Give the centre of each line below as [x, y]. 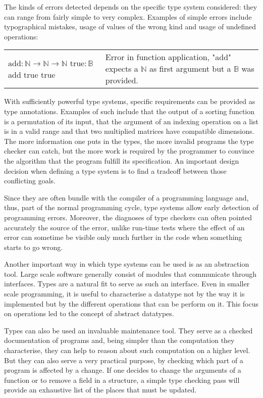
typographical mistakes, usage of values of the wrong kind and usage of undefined [130, 27]
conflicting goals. [30, 181]
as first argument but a [190, 69]
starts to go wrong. [34, 247]
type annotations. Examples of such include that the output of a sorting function [129, 111]
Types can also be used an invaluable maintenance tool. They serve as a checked [128, 330]
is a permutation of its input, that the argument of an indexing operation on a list [131, 121]
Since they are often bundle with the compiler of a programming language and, [126, 197]
